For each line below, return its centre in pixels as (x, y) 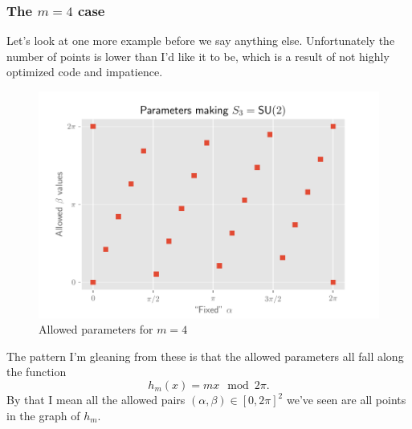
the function (37, 372)
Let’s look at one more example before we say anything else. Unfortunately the (201, 40)
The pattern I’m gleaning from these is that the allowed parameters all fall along (205, 356)
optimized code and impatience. (85, 72)
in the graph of (43, 415)
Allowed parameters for (96, 329)
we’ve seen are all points (346, 400)
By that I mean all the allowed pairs (96, 400)
